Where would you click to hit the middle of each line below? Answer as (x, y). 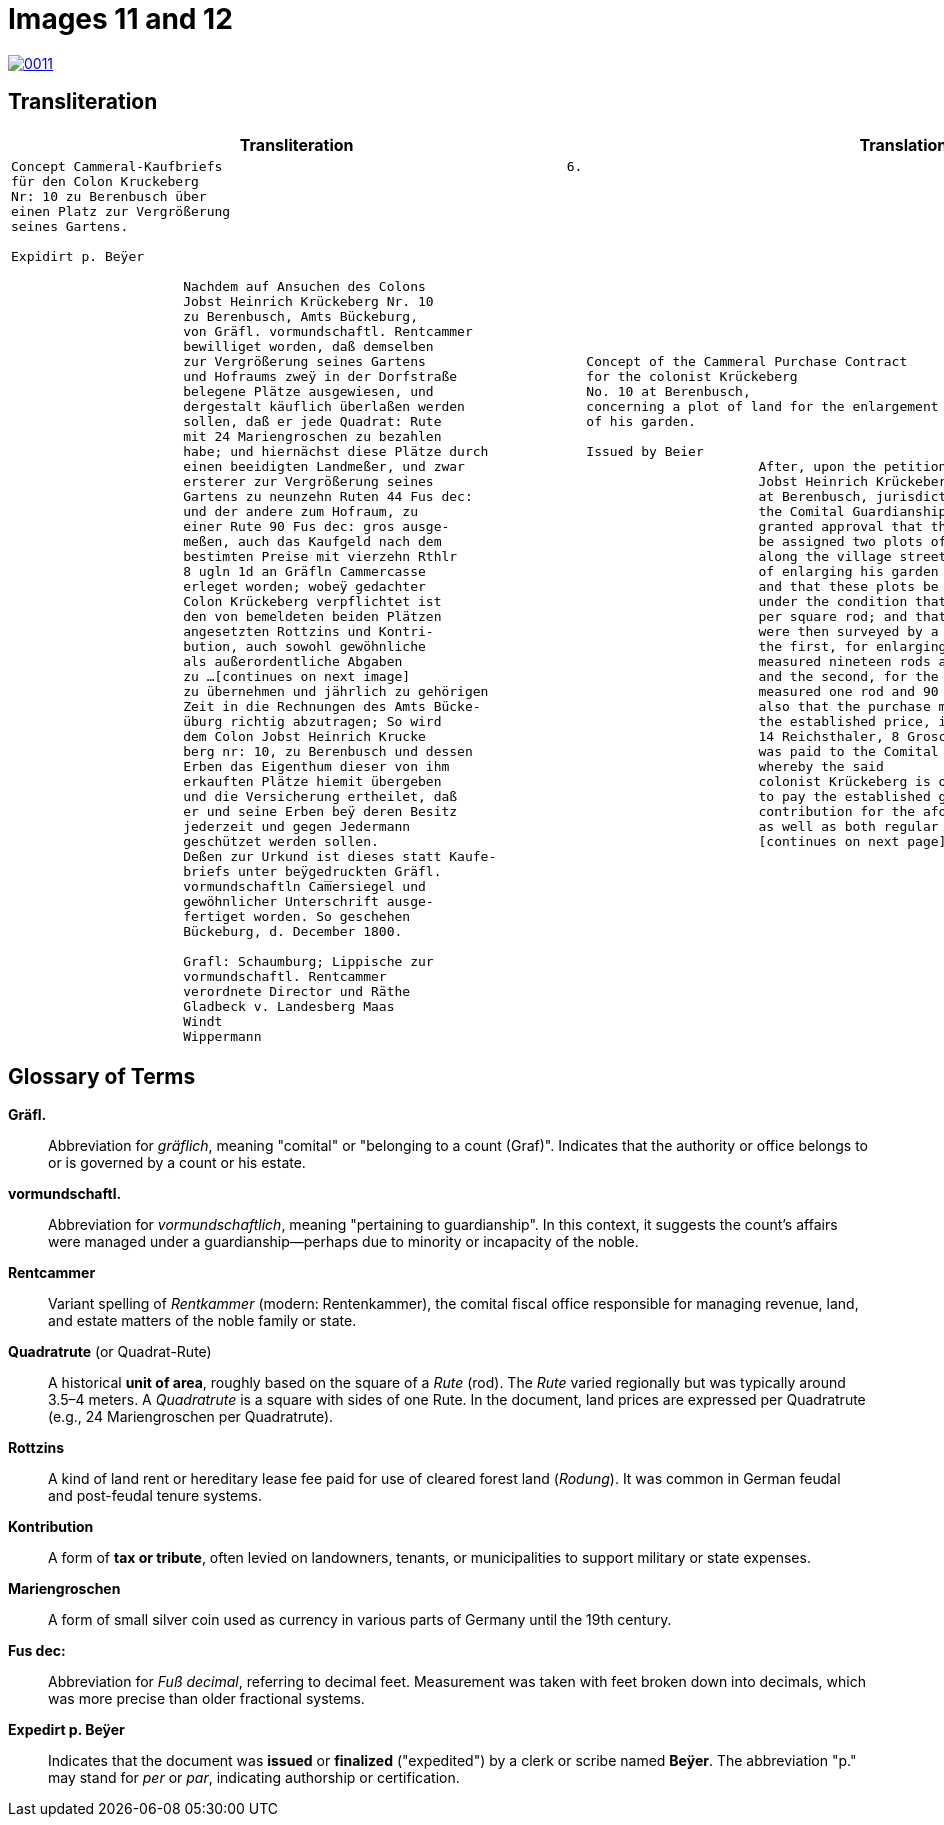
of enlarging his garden (848, 571)
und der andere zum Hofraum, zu (300, 511)
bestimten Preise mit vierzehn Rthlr (320, 556)
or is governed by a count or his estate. (177, 1163)
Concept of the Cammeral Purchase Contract (747, 361)
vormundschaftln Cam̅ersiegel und (304, 886)
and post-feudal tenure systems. (155, 1496)
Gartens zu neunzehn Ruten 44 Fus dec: (328, 496)
